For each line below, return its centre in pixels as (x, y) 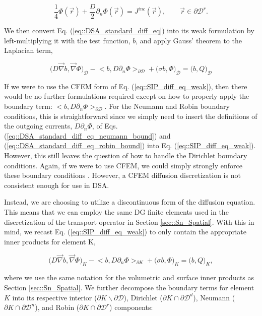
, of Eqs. (105, 126)
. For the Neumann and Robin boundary (167, 106)
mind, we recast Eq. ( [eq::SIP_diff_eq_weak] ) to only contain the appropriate (125, 232)
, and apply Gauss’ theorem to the (189, 40)
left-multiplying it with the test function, (67, 40)
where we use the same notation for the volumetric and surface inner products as (129, 277)
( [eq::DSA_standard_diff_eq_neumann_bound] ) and (87, 135)
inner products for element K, (50, 241)
